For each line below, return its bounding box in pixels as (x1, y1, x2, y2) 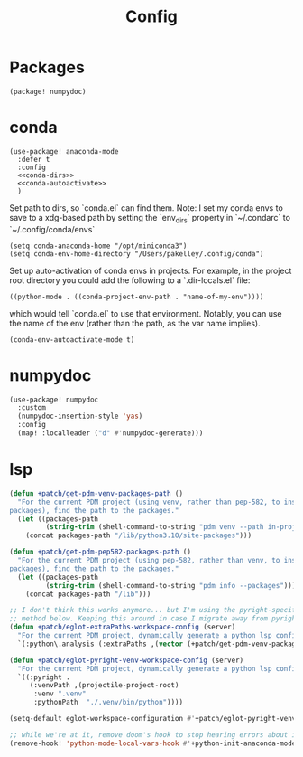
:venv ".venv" (32, 689, 87, 698)
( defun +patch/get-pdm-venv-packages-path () (9, 488, 183, 498)
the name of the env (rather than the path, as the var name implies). (9, 317, 261, 328)
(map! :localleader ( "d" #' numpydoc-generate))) (17, 429, 204, 438)
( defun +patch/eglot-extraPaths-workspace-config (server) (9, 622, 236, 632)
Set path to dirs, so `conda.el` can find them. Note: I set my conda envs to (9, 202, 284, 213)
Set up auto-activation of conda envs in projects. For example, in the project (9, 265, 292, 276)
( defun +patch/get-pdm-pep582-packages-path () (9, 547, 192, 557)
